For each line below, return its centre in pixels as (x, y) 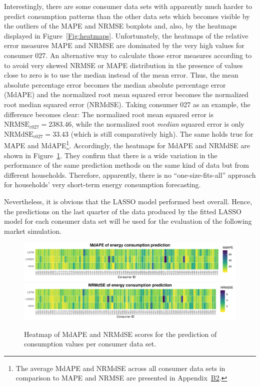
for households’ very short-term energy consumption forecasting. (102, 184)
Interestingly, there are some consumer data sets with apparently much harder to (128, 6)
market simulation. (33, 231)
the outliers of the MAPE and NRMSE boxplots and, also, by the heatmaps (120, 26)
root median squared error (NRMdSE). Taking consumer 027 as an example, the (127, 104)
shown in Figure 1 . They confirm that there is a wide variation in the (111, 155)
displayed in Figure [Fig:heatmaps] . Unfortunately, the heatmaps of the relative (126, 35)
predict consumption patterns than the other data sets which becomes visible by (127, 16)
